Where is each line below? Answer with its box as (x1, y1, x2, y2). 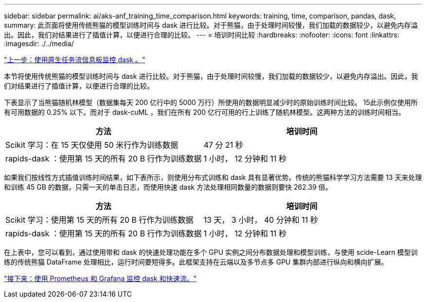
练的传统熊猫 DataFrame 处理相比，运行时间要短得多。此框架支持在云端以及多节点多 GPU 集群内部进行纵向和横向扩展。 (4, 258, 388, 266)
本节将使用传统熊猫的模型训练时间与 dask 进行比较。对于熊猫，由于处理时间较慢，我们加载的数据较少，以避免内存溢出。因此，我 (4, 72, 418, 80)
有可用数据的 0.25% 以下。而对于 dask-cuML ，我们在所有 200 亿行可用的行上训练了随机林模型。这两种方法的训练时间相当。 (4, 108, 406, 116)
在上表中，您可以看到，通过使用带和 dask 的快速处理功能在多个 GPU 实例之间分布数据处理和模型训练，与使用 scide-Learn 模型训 (4, 248, 418, 256)
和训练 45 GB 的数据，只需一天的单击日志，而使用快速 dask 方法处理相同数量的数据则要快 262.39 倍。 (4, 183, 332, 191)
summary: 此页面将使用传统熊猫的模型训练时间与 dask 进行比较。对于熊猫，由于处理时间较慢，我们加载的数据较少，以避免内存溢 (4, 21, 418, 29)
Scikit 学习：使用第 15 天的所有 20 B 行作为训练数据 (5, 215, 194, 225)
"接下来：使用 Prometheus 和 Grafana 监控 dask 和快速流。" (4, 274, 197, 283)
